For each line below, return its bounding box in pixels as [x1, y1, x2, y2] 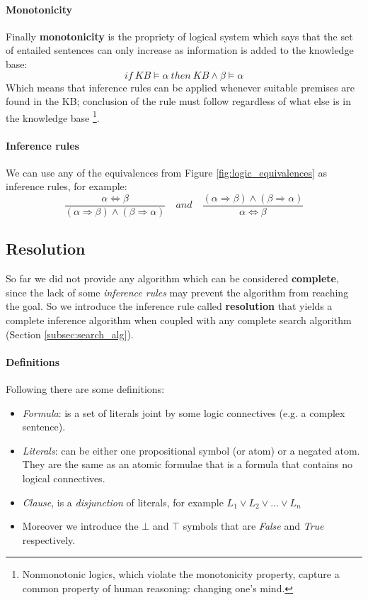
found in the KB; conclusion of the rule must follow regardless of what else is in [6, 94, 352, 109]
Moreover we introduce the [22, 518, 139, 533]
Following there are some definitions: [6, 382, 165, 396]
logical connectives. [22, 471, 105, 485]
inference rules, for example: [6, 179, 127, 194]
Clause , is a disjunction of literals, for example [22, 494, 224, 509]
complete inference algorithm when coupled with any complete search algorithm [6, 313, 352, 328]
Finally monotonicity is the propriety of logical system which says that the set [6, 28, 353, 43]
